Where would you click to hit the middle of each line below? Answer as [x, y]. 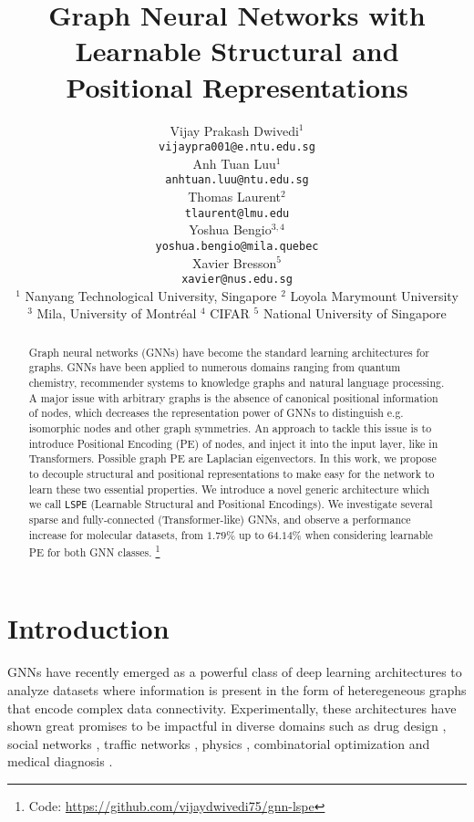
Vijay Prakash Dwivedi [234, 130]
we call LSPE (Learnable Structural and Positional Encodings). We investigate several [231, 504]
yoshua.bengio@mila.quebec [237, 246]
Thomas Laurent [235, 196]
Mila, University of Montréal [117, 313]
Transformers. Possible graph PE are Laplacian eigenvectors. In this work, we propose [232, 458]
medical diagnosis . [60, 761]
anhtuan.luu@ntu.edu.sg [237, 180]
